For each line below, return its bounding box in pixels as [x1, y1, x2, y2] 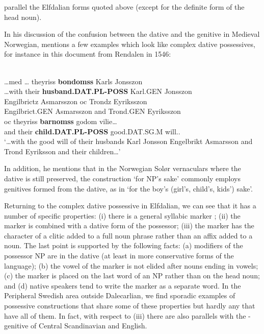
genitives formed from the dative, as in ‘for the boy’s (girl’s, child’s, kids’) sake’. [4, 183, 253, 194]
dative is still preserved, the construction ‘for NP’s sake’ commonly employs [4, 173, 241, 183]
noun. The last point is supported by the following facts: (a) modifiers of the [4, 240, 243, 251]
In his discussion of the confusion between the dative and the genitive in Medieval [4, 29, 260, 39]
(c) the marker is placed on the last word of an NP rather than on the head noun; [4, 270, 260, 281]
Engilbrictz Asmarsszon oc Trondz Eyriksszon [4, 96, 147, 106]
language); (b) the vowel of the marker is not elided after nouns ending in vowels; [4, 260, 258, 271]
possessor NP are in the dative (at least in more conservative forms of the [4, 250, 234, 261]
